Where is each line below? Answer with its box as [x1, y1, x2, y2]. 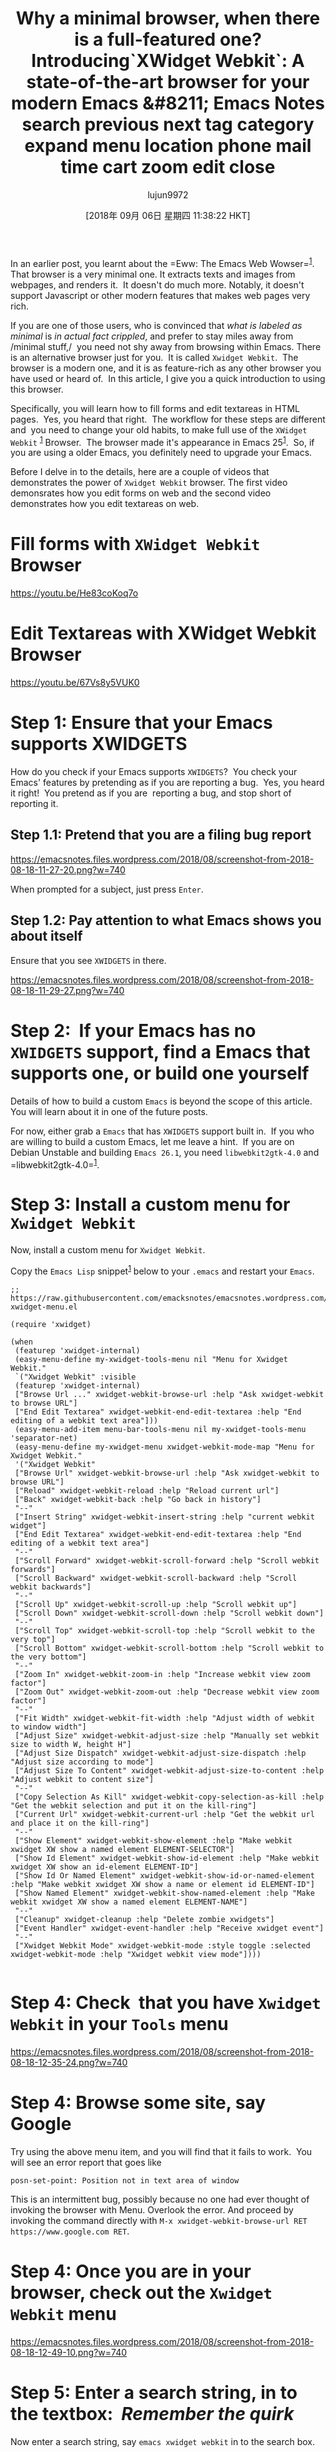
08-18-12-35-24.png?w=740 [10, 2056, 128, 2068]
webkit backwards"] [10, 1582, 92, 1592]
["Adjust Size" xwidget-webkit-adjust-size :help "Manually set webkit [14, 1730, 320, 1741]
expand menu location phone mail [24, 135, 312, 157]
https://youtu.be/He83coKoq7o [10, 587, 139, 599]
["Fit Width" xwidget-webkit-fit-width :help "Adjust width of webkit [14, 1713, 315, 1723]
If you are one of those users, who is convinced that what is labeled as [10, 319, 303, 331]
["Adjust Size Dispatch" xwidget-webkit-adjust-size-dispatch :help [14, 1748, 307, 1758]
